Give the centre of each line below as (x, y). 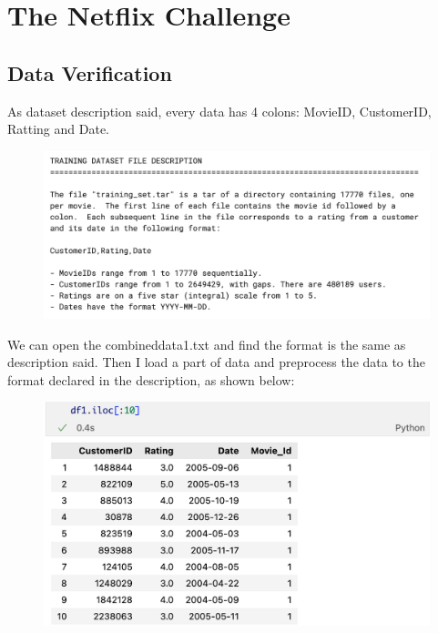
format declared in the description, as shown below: (151, 379)
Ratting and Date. (59, 129)
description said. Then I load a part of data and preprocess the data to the (216, 362)
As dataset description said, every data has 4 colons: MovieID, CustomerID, (219, 111)
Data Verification (90, 72)
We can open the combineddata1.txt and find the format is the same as (207, 344)
